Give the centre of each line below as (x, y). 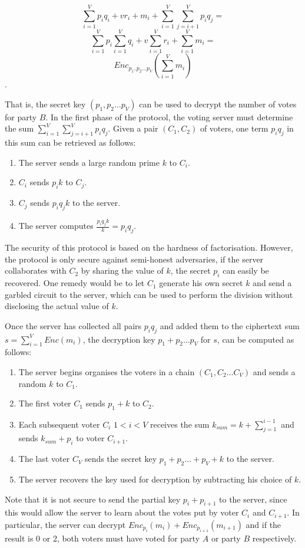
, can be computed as (256, 339)
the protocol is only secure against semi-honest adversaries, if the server (134, 259)
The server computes (56, 226)
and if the (263, 524)
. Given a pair (133, 128)
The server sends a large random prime (89, 162)
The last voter (44, 459)
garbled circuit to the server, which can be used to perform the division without (149, 294)
